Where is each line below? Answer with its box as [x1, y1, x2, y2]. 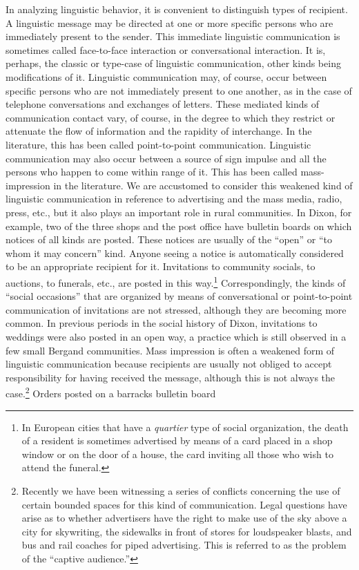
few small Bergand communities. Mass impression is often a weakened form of [6, 343, 335, 357]
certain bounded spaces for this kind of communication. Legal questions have [21, 497, 347, 511]
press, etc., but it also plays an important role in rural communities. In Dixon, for [6, 205, 352, 219]
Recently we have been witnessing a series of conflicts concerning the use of [21, 483, 340, 497]
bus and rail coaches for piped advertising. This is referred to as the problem [21, 538, 347, 552]
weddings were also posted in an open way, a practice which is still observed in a [6, 329, 347, 343]
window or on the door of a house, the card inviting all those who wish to [21, 446, 333, 461]
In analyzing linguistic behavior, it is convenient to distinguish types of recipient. [6, 2, 348, 16]
